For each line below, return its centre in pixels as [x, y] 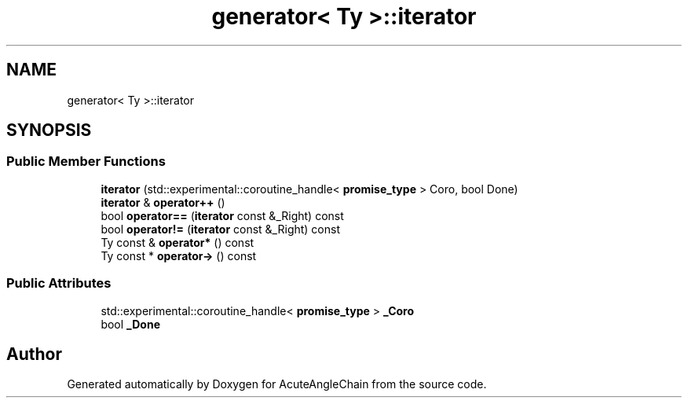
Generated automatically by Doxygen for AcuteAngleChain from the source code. [277, 384]
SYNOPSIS [49, 130]
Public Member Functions [86, 162]
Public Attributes [59, 283]
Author [34, 354]
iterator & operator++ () [163, 202]
